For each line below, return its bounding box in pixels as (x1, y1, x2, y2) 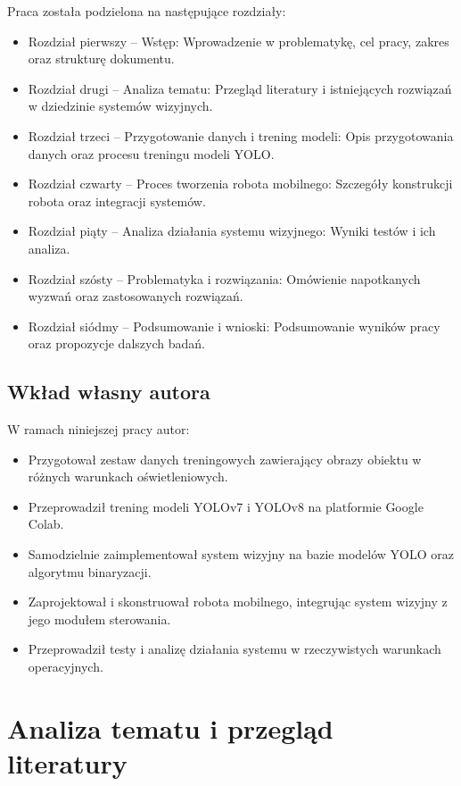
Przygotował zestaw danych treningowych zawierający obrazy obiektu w (28, 449, 422, 468)
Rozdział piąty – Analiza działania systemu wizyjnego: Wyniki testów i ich (28, 222, 436, 240)
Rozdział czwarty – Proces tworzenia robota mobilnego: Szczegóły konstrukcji (28, 174, 453, 193)
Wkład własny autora (7, 378, 210, 406)
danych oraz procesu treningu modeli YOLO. (28, 144, 275, 163)
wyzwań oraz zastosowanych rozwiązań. (28, 287, 243, 305)
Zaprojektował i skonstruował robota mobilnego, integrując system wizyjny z (28, 592, 448, 611)
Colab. (28, 514, 64, 533)
